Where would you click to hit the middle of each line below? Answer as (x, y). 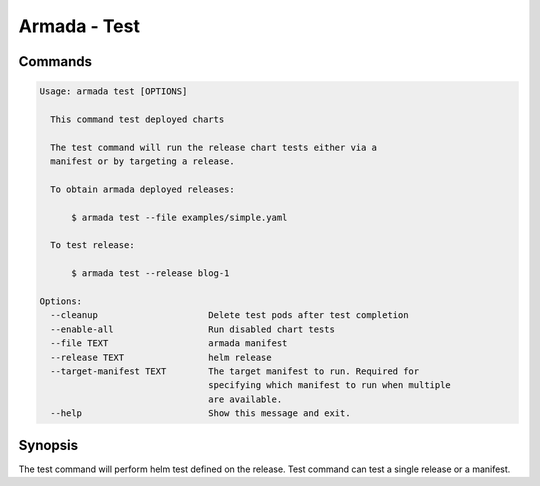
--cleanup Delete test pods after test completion (229, 315)
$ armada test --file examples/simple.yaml (179, 217)
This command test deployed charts (137, 119)
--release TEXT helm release (161, 357)
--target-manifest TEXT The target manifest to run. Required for (235, 371)
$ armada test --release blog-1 (150, 273)
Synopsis (48, 445)
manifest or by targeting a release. (142, 161)
